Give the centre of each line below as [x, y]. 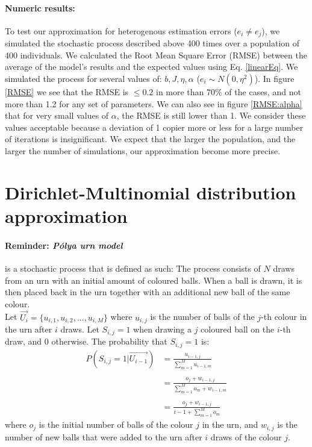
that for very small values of [57, 115]
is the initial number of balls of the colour [116, 424]
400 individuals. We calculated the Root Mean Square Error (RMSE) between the [156, 55]
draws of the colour [246, 436]
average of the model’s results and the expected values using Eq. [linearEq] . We [151, 67]
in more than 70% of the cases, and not [228, 92]
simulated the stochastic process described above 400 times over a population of [152, 43]
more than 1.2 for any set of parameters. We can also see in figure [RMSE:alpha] [154, 103]
